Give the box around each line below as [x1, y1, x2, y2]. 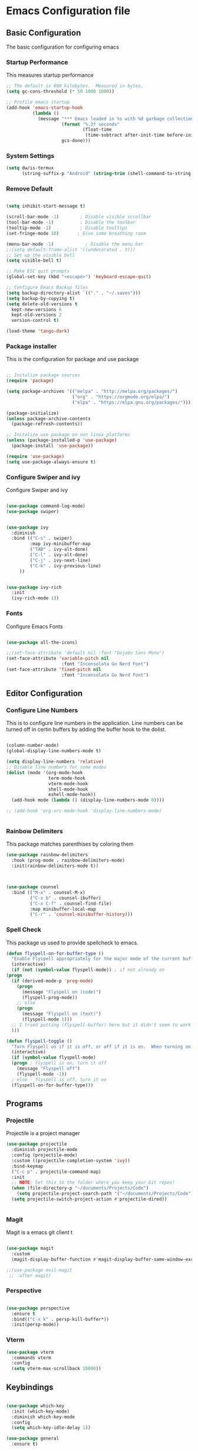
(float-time [82, 127, 112, 133]
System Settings [6, 151, 55, 160]
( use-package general [6, 1436, 60, 1442]
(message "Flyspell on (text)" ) [21, 1011, 101, 1017]
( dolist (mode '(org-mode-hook [6, 769, 83, 776]
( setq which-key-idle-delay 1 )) [11, 1425, 91, 1431]
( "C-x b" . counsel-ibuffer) [29, 895, 101, 901]
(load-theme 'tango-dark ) [6, 328, 70, 334]
